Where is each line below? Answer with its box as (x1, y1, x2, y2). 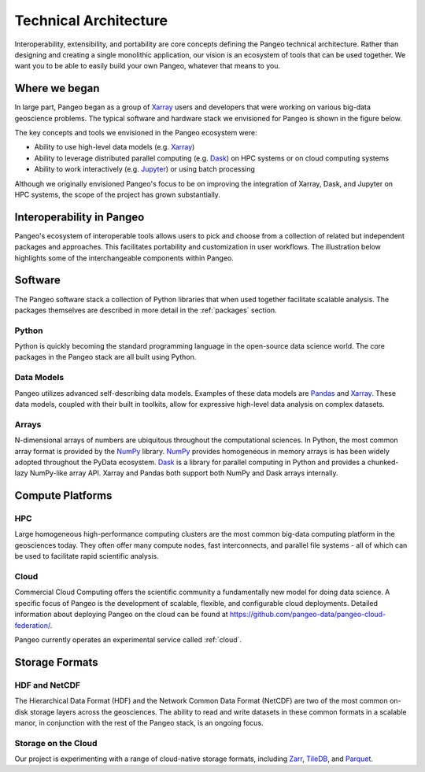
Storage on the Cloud (14, 737, 98, 748)
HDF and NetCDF (14, 679, 81, 690)
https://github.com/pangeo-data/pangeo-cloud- (229, 610, 386, 619)
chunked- (367, 457, 399, 467)
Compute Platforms (14, 489, 113, 503)
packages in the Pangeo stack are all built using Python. (14, 353, 197, 362)
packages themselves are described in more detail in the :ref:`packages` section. (14, 305, 277, 315)
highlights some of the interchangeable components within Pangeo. (14, 253, 234, 263)
